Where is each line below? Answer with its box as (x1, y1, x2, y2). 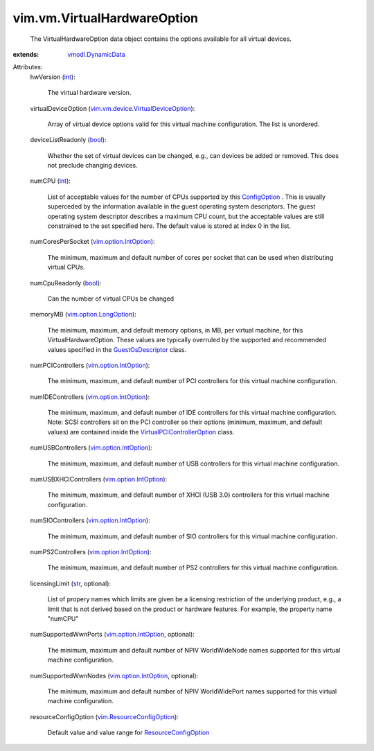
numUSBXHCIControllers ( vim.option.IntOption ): (30, 475, 168, 484)
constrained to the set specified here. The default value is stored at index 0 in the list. (47, 222, 291, 230)
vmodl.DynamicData (67, 50, 125, 58)
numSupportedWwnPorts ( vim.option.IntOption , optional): (30, 630, 195, 639)
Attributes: (12, 63, 43, 71)
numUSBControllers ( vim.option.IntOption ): (30, 443, 152, 452)
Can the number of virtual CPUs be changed (47, 294, 175, 303)
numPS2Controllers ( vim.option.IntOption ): (30, 548, 152, 556)
